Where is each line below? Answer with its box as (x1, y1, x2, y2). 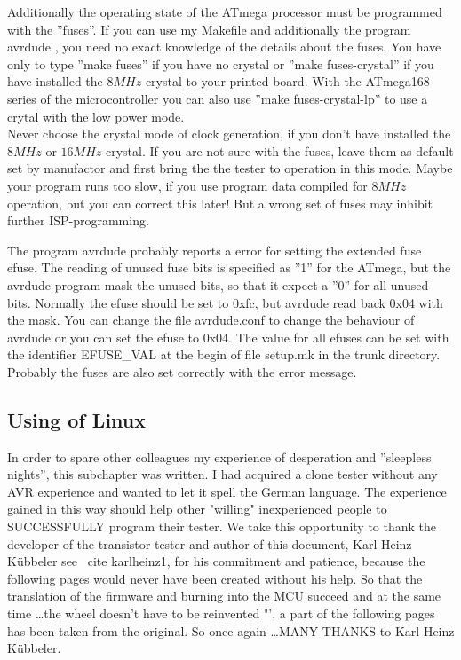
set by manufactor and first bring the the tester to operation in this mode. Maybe (7, 159, 453, 177)
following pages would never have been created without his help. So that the (7, 569, 423, 587)
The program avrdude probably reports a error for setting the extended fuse (7, 240, 422, 259)
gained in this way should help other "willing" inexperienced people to (7, 499, 387, 518)
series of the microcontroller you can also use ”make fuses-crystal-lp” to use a (7, 89, 428, 107)
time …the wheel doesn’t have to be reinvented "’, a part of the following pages (7, 604, 435, 623)
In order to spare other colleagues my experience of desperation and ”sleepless (7, 447, 432, 466)
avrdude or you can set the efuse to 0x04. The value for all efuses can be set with (7, 327, 449, 346)
